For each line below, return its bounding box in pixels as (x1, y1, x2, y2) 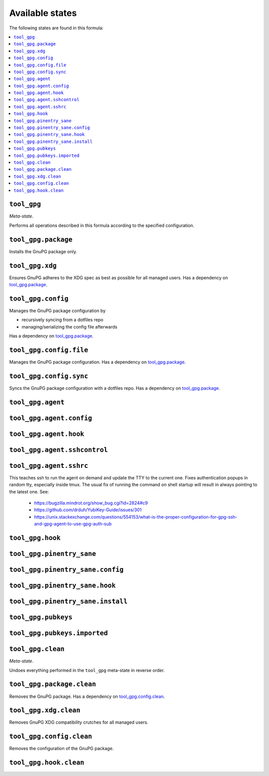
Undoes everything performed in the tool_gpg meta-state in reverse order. (9, 667, 165, 673)
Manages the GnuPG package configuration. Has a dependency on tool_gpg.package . (9, 359, 186, 365)
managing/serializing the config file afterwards (21, 324, 118, 330)
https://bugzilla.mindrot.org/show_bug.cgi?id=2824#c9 (34, 500, 148, 506)
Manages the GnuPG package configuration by (9, 308, 106, 314)
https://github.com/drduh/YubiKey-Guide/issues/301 (34, 507, 142, 513)
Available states (9, 7, 77, 18)
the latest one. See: (9, 488, 49, 495)
